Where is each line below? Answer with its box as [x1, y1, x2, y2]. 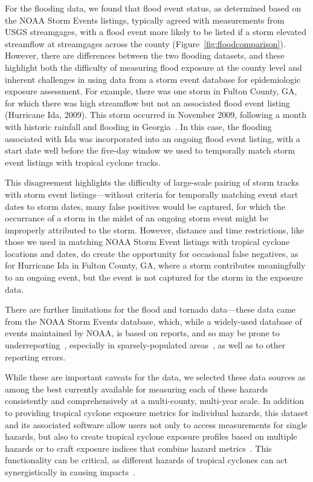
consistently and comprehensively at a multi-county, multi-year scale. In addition [5, 394, 305, 407]
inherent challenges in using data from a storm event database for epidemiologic [5, 73, 301, 85]
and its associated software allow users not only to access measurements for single [5, 418, 308, 431]
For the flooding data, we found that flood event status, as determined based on [5, 2, 302, 14]
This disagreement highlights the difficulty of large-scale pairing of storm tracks [5, 176, 299, 189]
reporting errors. [5, 350, 66, 363]
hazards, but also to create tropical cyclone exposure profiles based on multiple [5, 430, 297, 443]
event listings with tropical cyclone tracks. [5, 155, 161, 168]
